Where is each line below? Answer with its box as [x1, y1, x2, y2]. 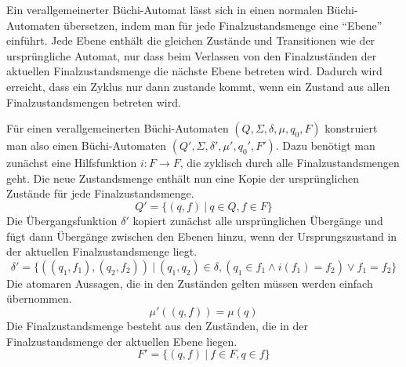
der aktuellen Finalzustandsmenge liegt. [6, 243, 198, 260]
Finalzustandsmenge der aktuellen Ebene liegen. [6, 332, 237, 349]
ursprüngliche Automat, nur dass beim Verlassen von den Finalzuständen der [6, 47, 377, 64]
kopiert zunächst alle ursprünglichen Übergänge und [132, 212, 383, 228]
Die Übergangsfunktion [6, 212, 118, 228]
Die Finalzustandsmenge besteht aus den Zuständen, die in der [6, 317, 309, 333]
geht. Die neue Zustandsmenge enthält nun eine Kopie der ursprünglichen [6, 169, 360, 186]
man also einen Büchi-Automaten [6, 137, 167, 154]
